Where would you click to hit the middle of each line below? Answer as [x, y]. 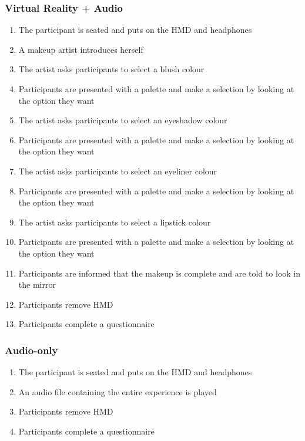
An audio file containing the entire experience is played [118, 391]
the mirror [37, 285]
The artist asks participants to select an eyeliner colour [118, 171]
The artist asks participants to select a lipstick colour [115, 222]
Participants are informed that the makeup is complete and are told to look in [160, 273]
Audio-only [31, 350]
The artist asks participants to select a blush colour [111, 69]
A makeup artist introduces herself [81, 49]
